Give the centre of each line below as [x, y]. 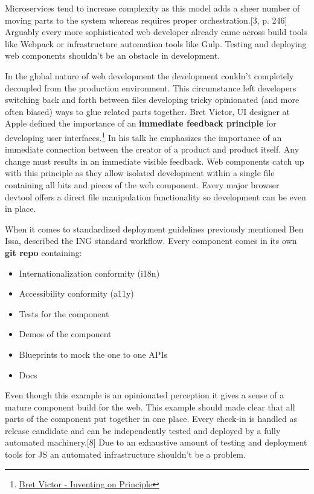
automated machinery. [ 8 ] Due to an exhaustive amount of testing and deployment [156, 442]
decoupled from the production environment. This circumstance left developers [151, 87]
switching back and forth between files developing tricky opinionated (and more [152, 100]
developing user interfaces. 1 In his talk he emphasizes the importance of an [143, 136]
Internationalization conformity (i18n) [89, 273]
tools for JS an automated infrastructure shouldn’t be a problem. [125, 454]
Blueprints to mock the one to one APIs [93, 354]
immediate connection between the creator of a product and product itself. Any [152, 149]
